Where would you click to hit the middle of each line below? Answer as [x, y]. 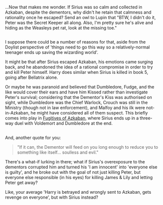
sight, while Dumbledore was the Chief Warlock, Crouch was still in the [76, 103]
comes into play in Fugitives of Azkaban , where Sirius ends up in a [72, 118]
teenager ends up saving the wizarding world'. [52, 52]
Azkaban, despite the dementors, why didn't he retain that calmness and [78, 12]
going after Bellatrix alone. [32, 77]
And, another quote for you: [33, 137]
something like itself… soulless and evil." [58, 152]
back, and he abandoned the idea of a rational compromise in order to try [79, 67]
